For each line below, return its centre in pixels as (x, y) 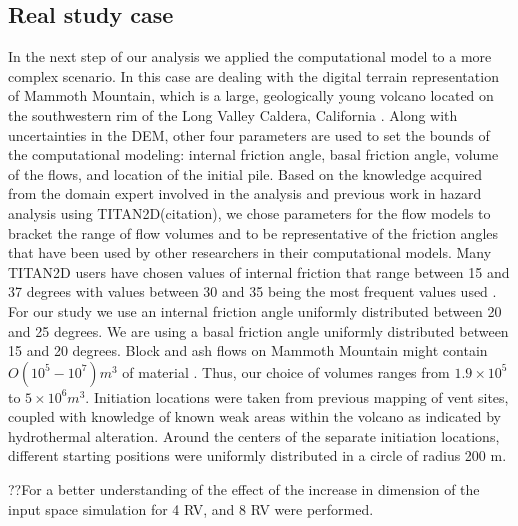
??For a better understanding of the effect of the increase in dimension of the (244, 489)
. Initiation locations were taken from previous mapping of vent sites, (297, 396)
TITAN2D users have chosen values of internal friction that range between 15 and (259, 271)
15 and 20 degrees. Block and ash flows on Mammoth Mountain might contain (248, 350)
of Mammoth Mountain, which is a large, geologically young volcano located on (251, 95)
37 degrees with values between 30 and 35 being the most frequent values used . (252, 291)
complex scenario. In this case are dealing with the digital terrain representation (253, 75)
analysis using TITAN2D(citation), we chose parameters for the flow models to (249, 212)
